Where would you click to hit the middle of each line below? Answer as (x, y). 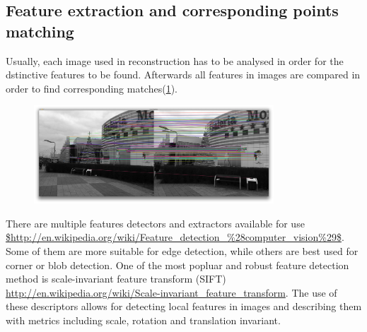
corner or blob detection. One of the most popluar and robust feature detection (177, 265)
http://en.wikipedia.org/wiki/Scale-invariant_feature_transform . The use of (171, 292)
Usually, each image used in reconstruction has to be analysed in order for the (175, 60)
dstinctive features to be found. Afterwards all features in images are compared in (183, 75)
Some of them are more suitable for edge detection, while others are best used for (182, 250)
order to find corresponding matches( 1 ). (92, 88)
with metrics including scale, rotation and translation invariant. (143, 320)
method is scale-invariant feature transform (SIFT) (116, 279)
